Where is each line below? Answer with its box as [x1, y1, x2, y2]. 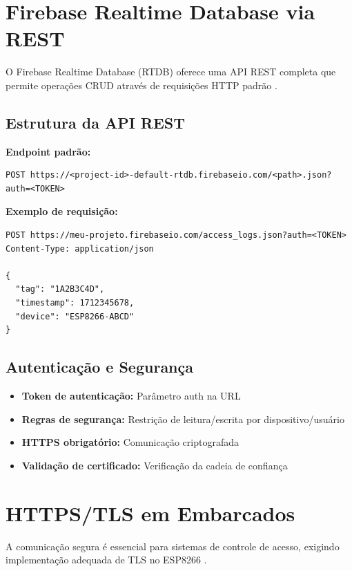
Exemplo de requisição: [6, 204, 118, 218]
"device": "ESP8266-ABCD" [15, 311, 135, 321]
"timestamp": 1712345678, [15, 298, 135, 308]
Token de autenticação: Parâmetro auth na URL [21, 389, 241, 403]
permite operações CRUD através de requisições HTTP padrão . [6, 77, 277, 92]
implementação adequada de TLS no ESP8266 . [6, 552, 207, 567]
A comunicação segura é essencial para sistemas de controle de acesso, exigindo [6, 539, 340, 553]
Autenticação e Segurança [6, 356, 194, 377]
